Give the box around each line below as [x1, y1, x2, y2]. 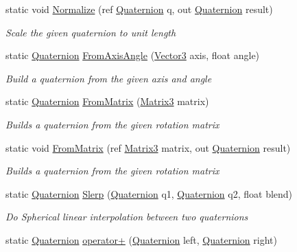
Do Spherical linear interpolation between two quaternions [5, 209, 248, 224]
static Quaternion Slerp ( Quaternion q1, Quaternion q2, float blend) [5, 186, 293, 201]
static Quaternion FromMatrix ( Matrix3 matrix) [5, 94, 209, 108]
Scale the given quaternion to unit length [5, 25, 176, 39]
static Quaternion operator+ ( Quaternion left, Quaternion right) [5, 232, 277, 247]
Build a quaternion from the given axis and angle [5, 71, 212, 85]
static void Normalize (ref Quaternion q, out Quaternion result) [5, 2, 273, 16]
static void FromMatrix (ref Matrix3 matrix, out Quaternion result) [5, 140, 291, 154]
